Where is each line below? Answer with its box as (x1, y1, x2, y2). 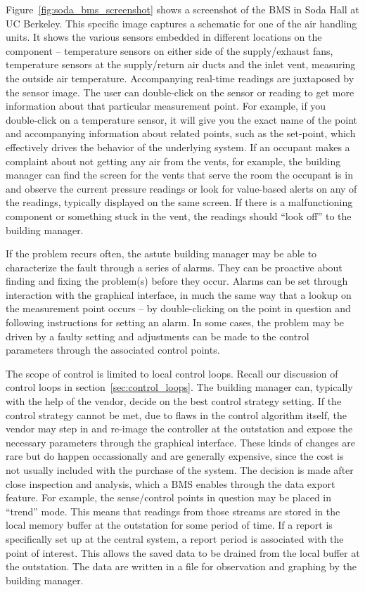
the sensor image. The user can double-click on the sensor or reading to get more (6, 84, 354, 99)
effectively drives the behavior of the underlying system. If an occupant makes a (6, 139, 350, 154)
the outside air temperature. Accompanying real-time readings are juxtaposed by (6, 70, 354, 85)
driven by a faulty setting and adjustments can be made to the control (6, 328, 309, 343)
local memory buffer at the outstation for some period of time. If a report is (6, 517, 333, 532)
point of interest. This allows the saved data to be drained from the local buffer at (6, 545, 360, 560)
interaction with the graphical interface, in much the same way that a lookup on (6, 287, 352, 302)
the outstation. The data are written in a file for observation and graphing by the (6, 559, 357, 574)
